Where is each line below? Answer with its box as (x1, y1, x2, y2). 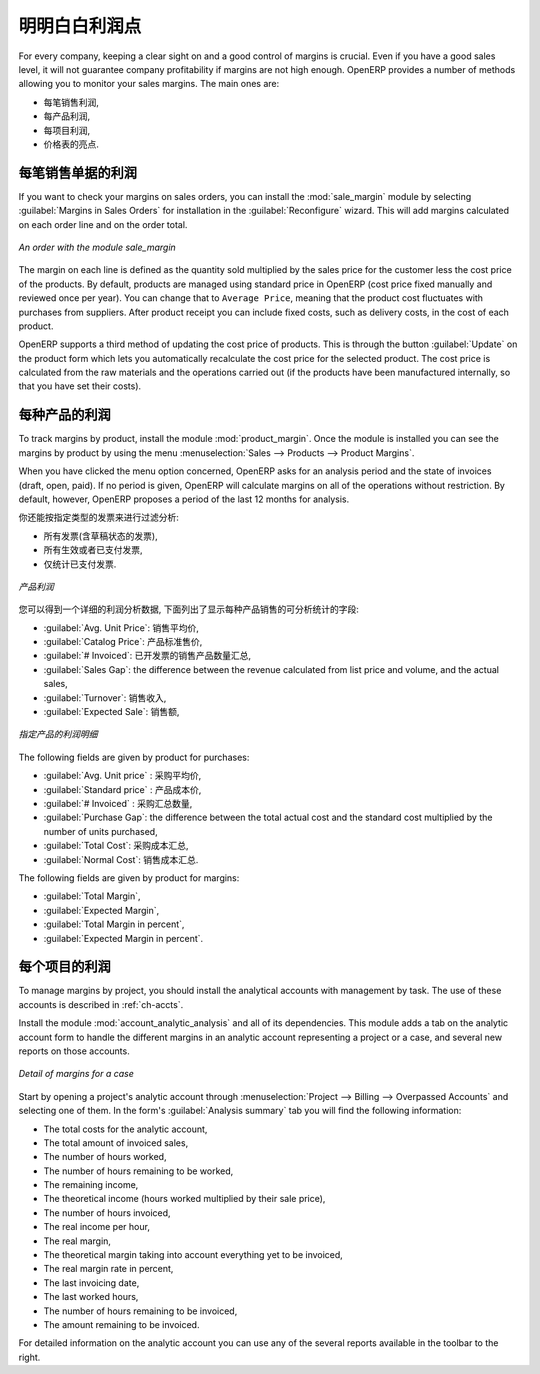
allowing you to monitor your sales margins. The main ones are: (18, 78, 280, 90)
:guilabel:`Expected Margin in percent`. (43, 932, 204, 944)
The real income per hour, (43, 1221, 150, 1233)
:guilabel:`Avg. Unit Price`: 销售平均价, (43, 621, 200, 634)
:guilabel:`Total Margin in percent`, (43, 918, 185, 930)
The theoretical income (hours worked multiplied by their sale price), (43, 1193, 326, 1205)
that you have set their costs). (18, 380, 142, 392)
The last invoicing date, (43, 1276, 140, 1289)
